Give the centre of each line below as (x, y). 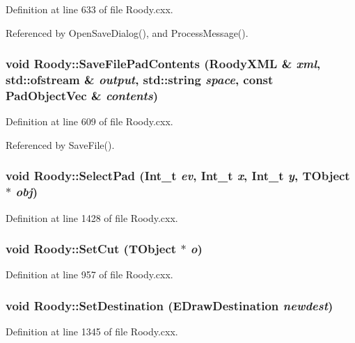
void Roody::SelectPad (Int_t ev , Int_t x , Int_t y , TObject (178, 176)
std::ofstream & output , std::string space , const (140, 80)
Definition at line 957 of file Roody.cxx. (89, 274)
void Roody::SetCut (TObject (91, 249)
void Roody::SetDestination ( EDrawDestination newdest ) (169, 305)
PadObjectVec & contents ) (82, 95)
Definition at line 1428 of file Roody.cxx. (92, 217)
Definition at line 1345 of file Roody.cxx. (92, 332)
